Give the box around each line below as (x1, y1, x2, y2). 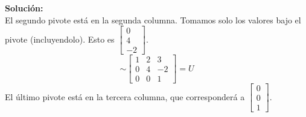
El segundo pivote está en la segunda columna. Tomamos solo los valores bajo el (5, 13, 301, 26)
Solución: (5, 2, 43, 14)
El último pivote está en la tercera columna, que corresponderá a (5, 90, 245, 103)
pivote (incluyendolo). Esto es (5, 32, 115, 45)
